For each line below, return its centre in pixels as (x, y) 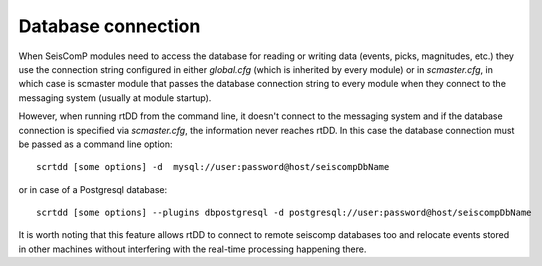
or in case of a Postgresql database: (93, 189)
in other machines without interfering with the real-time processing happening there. (192, 249)
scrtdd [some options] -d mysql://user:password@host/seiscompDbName (213, 167)
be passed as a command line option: (96, 144)
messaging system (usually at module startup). (115, 97)
